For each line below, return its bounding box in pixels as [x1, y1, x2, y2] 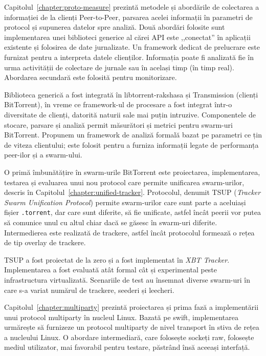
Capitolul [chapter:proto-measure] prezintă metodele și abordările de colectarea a [4, 2, 259, 12]
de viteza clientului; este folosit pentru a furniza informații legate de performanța [4, 139, 259, 150]
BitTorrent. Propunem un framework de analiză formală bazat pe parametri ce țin [4, 129, 262, 140]
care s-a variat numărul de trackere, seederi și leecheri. [4, 284, 174, 295]
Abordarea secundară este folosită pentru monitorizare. [4, 72, 177, 83]
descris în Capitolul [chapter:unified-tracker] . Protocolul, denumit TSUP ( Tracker [4, 187, 261, 197]
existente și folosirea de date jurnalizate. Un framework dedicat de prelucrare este [4, 42, 260, 52]
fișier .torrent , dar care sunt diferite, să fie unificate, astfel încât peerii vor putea [4, 207, 261, 217]
